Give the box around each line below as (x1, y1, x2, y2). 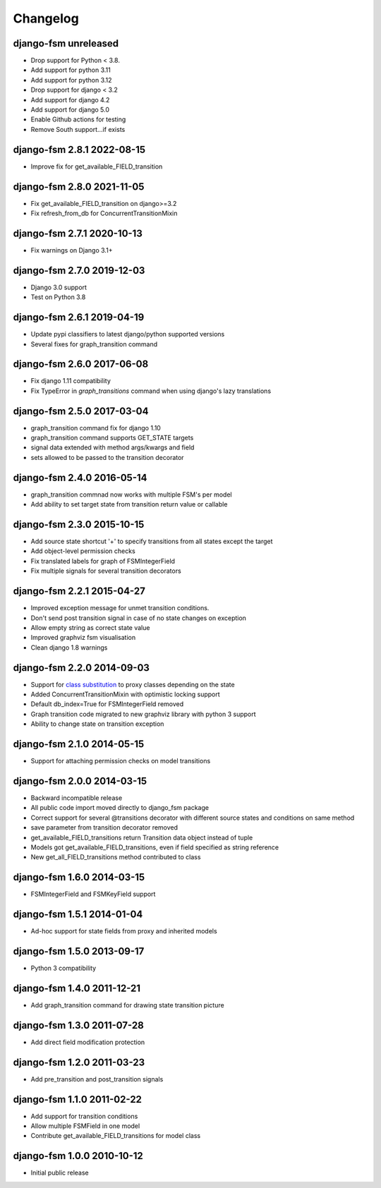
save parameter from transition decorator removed (30, 823, 179, 832)
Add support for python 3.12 (30, 75, 112, 84)
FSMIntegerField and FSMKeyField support (30, 890, 156, 899)
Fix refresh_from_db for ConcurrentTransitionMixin (30, 209, 178, 217)
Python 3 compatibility (30, 964, 97, 973)
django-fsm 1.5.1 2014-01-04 (13, 909, 143, 921)
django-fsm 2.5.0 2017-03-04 (13, 405, 149, 417)
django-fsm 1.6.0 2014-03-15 (13, 871, 145, 883)
